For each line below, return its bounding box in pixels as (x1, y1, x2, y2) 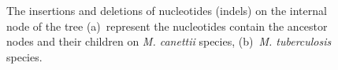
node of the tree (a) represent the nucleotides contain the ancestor (6, 17, 328, 34)
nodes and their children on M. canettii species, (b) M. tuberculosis (6, 33, 332, 50)
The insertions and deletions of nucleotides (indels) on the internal (6, 2, 327, 18)
